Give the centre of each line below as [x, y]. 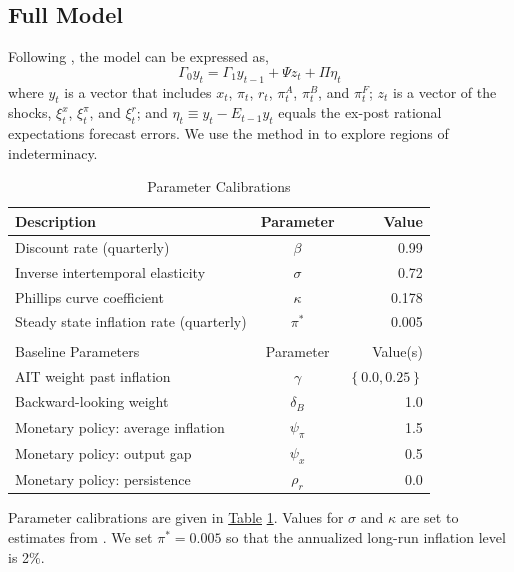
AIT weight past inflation [93, 376]
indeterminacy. [53, 152]
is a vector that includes [138, 91]
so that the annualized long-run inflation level [366, 536]
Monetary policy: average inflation [120, 426]
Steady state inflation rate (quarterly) [131, 321]
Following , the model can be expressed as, [139, 56]
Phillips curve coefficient [89, 296]
